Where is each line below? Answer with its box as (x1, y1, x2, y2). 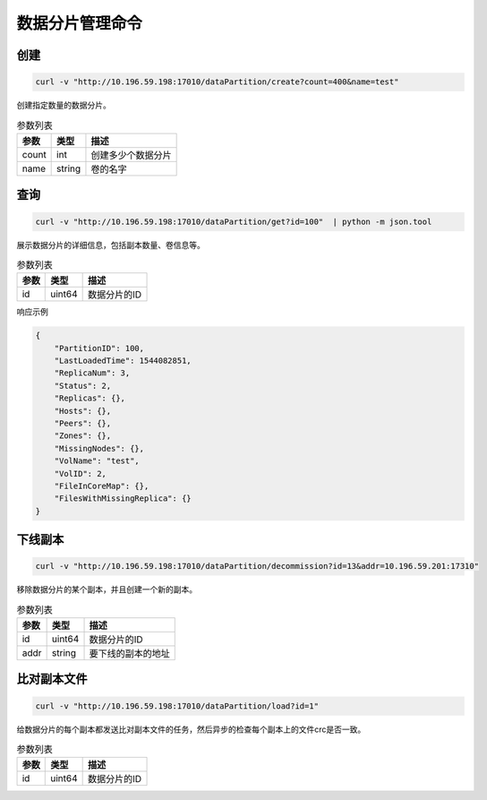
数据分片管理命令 (16, 13, 143, 33)
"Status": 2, (54, 381, 112, 391)
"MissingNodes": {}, (54, 443, 145, 453)
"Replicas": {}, (54, 393, 125, 403)
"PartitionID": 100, (54, 343, 145, 353)
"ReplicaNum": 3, (54, 368, 131, 378)
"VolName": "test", (54, 456, 141, 466)
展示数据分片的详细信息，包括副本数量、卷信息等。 (16, 239, 205, 250)
